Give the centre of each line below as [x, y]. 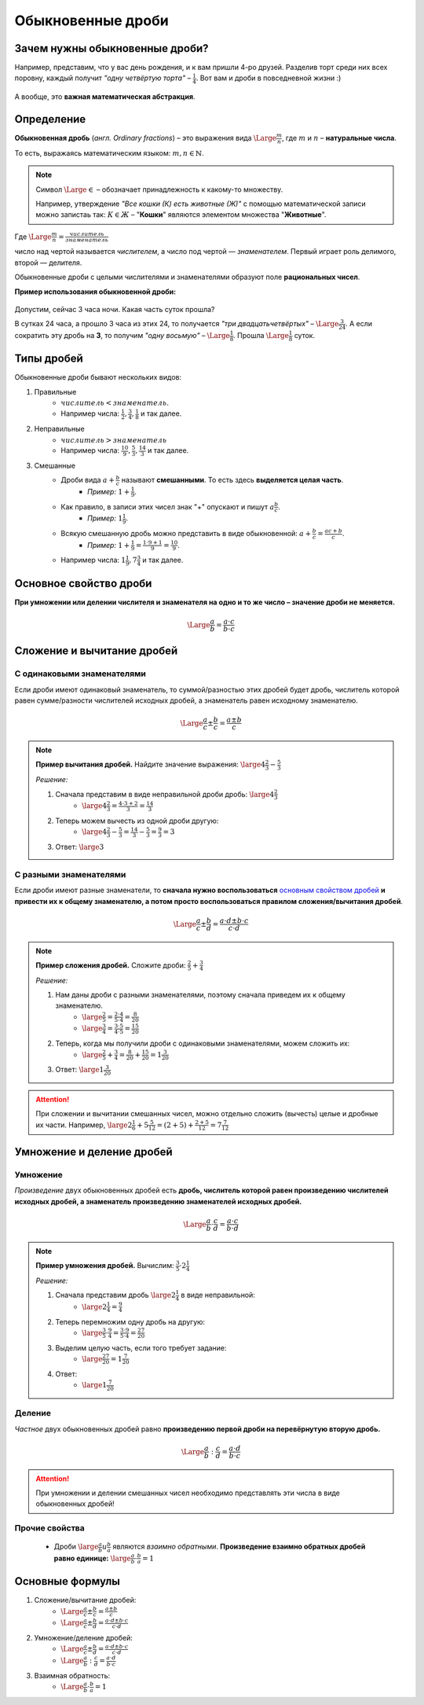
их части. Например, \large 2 [84, 1125]
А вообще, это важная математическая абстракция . [105, 97]
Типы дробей [49, 359]
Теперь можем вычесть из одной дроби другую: [137, 821]
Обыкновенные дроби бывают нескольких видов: [98, 377]
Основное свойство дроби [83, 583]
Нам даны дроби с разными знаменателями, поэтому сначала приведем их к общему [200, 995]
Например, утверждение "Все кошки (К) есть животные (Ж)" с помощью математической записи [201, 204]
